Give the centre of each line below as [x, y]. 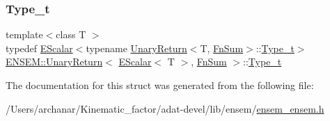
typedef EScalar [39, 48]
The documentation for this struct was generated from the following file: [160, 85]
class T [71, 34]
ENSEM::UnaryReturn [54, 62]
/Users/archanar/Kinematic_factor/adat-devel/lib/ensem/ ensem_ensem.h [165, 108]
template [24, 34]
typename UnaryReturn [136, 48]
